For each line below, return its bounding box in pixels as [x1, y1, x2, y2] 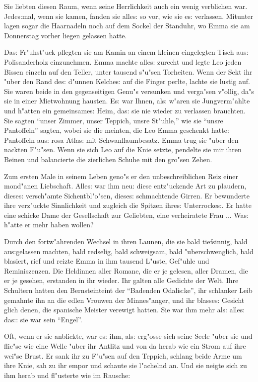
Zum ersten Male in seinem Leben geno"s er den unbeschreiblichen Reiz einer [4, 171, 238, 181]
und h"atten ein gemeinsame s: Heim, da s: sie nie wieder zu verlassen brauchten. [4, 105, 246, 115]
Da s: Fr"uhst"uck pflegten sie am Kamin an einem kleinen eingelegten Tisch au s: [4, 47, 249, 57]
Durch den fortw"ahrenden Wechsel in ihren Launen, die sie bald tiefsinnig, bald [4, 236, 248, 247]
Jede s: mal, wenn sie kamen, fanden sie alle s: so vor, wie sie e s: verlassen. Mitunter [4, 10, 254, 21]
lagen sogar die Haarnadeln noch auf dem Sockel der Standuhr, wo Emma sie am [4, 20, 250, 31]
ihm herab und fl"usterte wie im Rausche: [4, 370, 130, 380]
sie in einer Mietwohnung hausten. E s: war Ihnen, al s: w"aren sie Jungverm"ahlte [4, 95, 250, 106]
